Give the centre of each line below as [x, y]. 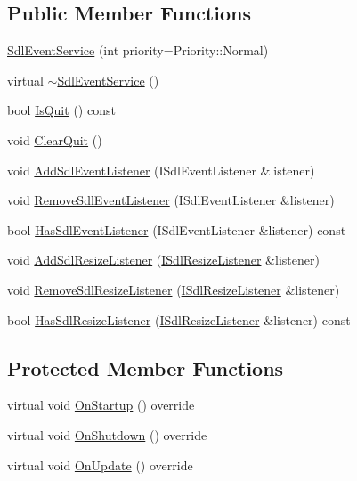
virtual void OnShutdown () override [107, 434]
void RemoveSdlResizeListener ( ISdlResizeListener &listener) [174, 289]
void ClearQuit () [55, 139]
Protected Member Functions [146, 367]
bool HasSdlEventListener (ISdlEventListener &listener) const [177, 229]
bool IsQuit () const [61, 110]
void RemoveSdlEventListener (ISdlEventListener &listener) [171, 200]
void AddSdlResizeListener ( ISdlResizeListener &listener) [163, 260]
